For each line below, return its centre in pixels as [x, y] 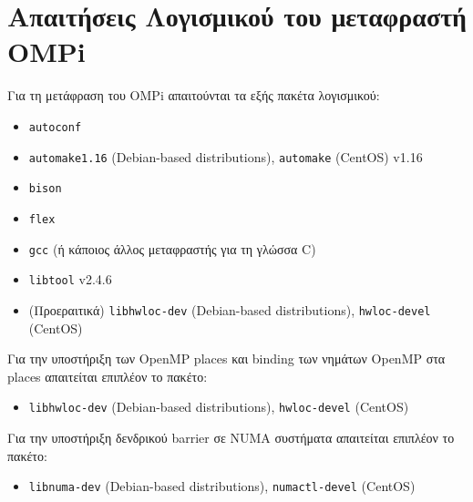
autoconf [55, 127]
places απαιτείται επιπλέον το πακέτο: [108, 376]
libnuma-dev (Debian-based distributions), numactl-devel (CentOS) [222, 486]
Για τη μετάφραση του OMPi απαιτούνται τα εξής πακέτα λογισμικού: [194, 95]
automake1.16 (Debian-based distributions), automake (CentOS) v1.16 [226, 156]
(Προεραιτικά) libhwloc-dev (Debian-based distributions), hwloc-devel [230, 309]
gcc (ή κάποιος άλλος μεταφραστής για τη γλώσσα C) [172, 248]
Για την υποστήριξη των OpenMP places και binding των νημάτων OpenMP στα [226, 359]
